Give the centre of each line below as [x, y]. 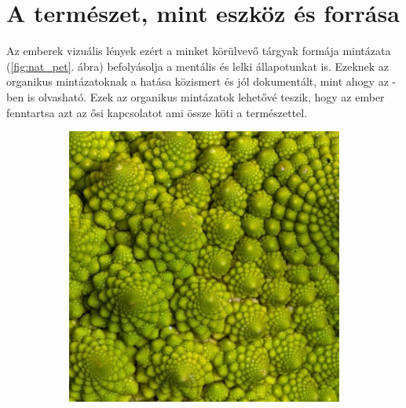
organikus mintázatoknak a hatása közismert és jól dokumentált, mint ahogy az [198, 81]
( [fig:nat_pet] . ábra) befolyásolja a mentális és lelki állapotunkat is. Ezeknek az [198, 66]
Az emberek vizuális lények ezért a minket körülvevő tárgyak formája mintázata [199, 51]
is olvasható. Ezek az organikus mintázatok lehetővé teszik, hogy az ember [206, 96]
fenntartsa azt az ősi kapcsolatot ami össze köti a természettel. [157, 112]
